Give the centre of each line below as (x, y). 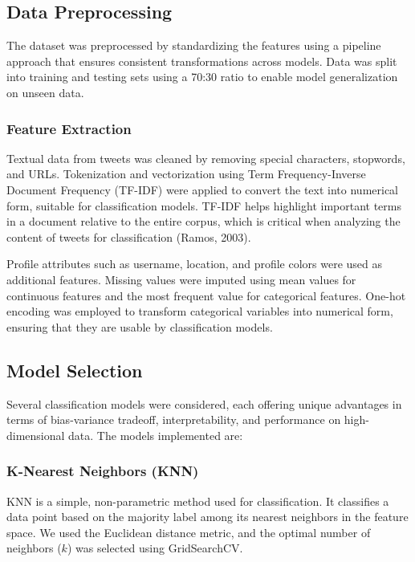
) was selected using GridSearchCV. (155, 548)
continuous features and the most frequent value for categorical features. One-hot (206, 295)
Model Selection (75, 370)
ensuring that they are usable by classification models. (140, 326)
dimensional (36, 435)
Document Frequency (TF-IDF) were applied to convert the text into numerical (202, 189)
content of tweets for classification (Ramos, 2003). (129, 236)
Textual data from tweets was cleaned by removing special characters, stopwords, (206, 158)
